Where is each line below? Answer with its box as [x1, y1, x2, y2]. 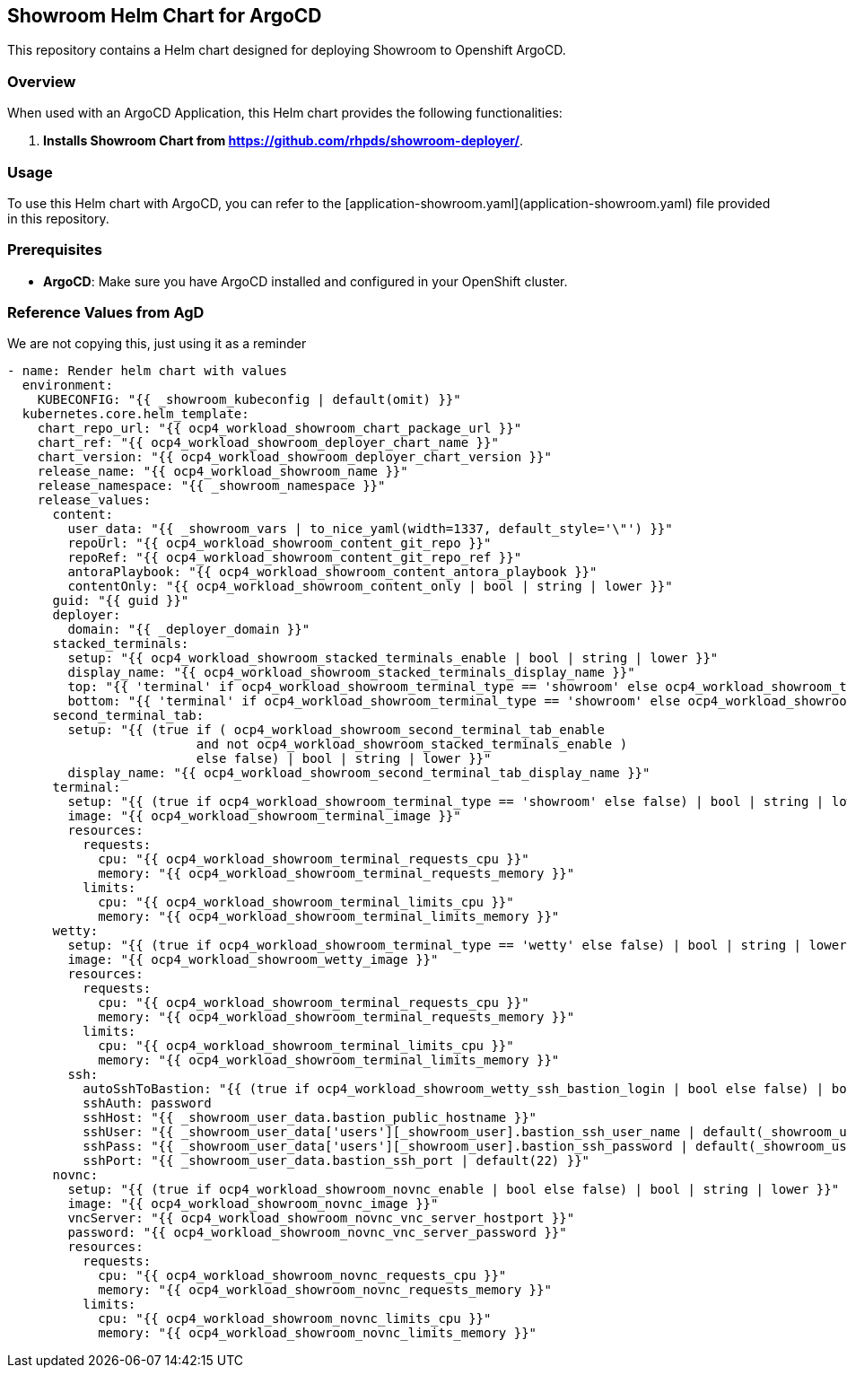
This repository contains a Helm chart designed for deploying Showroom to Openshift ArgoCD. [7, 42, 566, 58]
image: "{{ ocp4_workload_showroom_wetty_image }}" [67, 952, 439, 968]
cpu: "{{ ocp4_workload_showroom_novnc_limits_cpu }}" [98, 1311, 492, 1327]
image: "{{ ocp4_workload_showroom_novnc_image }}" [67, 1196, 439, 1212]
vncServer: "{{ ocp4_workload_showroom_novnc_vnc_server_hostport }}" [67, 1211, 575, 1226]
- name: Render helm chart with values [7, 363, 287, 379]
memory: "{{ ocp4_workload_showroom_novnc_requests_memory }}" [98, 1283, 552, 1298]
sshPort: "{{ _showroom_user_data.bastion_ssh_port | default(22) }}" [83, 1153, 590, 1169]
